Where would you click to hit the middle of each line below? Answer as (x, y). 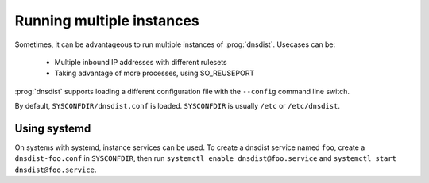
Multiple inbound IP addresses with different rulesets (141, 62)
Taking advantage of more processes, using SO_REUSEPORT (154, 73)
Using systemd (53, 128)
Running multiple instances (107, 21)
